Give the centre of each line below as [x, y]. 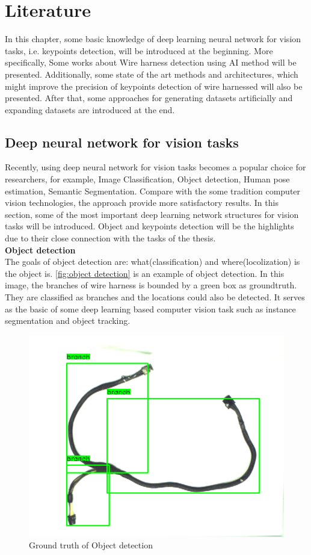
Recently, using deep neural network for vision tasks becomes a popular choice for [155, 167]
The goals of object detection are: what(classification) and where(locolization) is [152, 262]
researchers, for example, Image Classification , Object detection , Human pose [147, 179]
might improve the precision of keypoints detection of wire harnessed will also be [154, 86]
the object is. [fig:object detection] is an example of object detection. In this [145, 273]
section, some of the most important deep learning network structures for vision [152, 214]
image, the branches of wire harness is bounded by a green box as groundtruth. [151, 285]
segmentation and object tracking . [68, 321]
